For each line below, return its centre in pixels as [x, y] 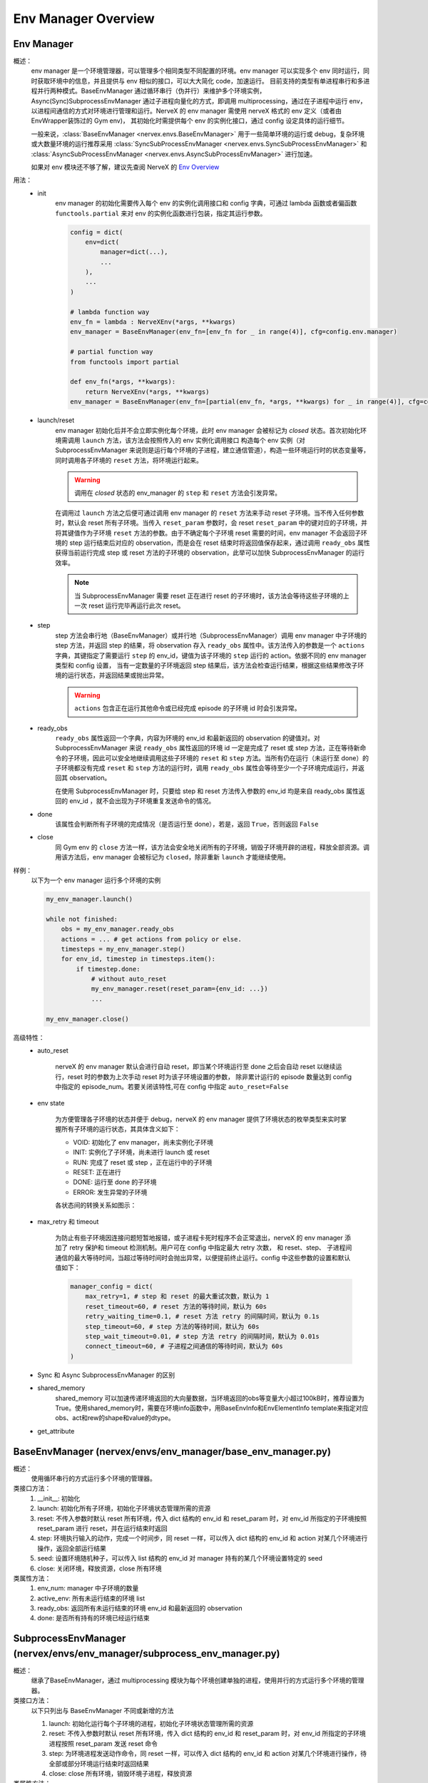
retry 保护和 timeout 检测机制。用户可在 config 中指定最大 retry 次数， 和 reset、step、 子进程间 [210, 1247]
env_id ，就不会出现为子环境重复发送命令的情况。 [142, 801]
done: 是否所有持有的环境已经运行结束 [93, 1618]
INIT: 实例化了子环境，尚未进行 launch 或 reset [141, 1153]
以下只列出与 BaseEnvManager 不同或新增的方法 [102, 1710]
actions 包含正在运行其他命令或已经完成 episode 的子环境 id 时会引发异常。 [188, 708]
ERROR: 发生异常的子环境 [110, 1192]
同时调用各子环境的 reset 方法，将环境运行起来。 [129, 460]
